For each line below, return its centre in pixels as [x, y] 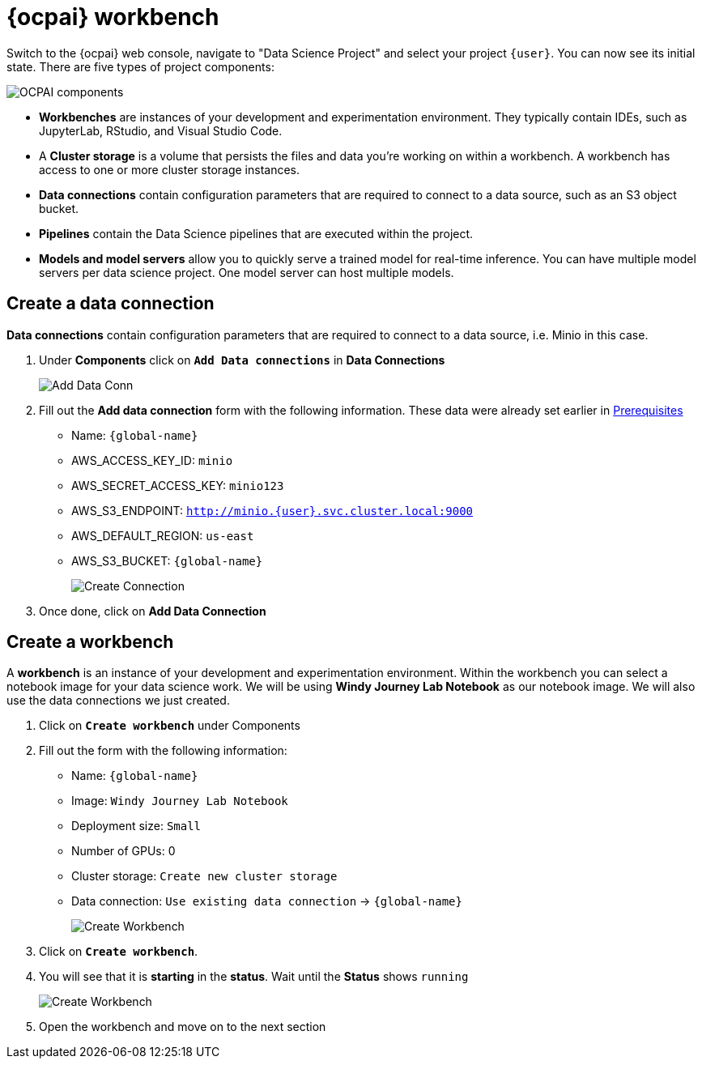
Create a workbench [90, 642]
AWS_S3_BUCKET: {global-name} [167, 560]
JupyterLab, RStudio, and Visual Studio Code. [161, 130]
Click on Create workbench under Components [170, 726]
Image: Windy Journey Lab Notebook [180, 801]
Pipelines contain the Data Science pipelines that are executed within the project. [256, 233]
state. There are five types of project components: [140, 66]
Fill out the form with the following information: [163, 751]
